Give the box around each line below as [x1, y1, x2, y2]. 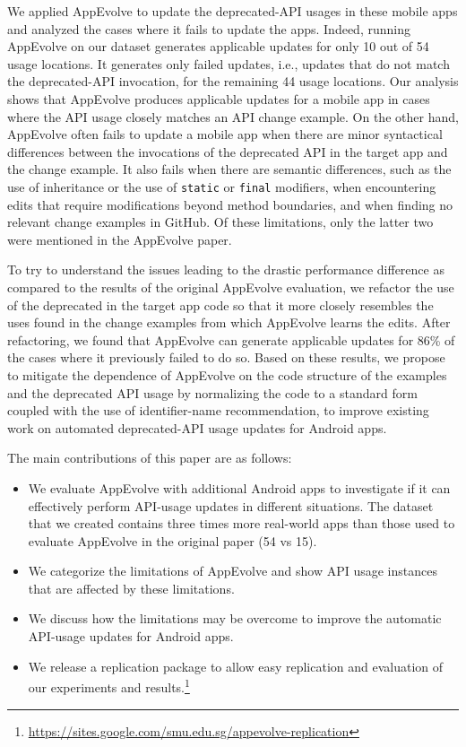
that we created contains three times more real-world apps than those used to [28, 514, 455, 533]
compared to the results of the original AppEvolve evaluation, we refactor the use [7, 277, 454, 296]
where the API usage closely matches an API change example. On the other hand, [7, 107, 459, 126]
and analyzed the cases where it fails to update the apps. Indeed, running [7, 19, 410, 38]
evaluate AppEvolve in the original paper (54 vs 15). [28, 531, 317, 550]
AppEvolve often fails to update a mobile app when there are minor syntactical [7, 125, 443, 143]
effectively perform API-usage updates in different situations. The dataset [28, 496, 434, 515]
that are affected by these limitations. [28, 578, 235, 597]
